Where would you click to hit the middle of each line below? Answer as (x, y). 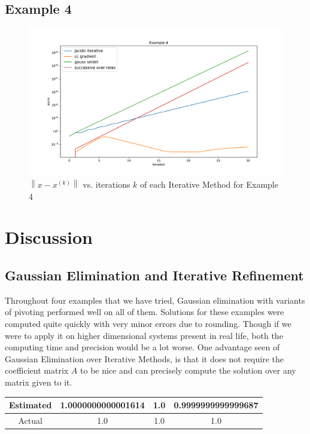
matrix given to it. (39, 382)
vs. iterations (107, 184)
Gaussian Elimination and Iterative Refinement (154, 275)
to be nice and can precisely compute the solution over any (188, 370)
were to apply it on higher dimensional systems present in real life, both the (144, 335)
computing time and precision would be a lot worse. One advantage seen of (142, 347)
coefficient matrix (37, 370)
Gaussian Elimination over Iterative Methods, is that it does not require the (144, 358)
